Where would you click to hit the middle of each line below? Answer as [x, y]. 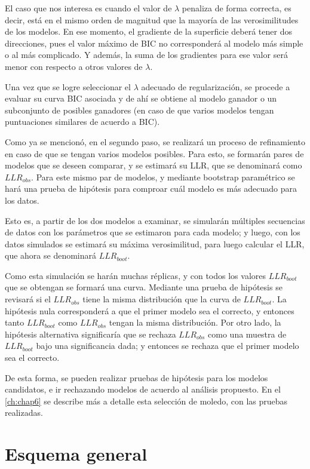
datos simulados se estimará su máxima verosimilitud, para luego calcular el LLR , [155, 243]
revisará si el [28, 299]
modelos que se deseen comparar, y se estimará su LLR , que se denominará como [154, 165]
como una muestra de [247, 334]
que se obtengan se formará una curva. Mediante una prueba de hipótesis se [144, 287]
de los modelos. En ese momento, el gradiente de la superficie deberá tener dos [148, 31]
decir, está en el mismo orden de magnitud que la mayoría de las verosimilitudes [152, 19]
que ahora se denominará [50, 255]
